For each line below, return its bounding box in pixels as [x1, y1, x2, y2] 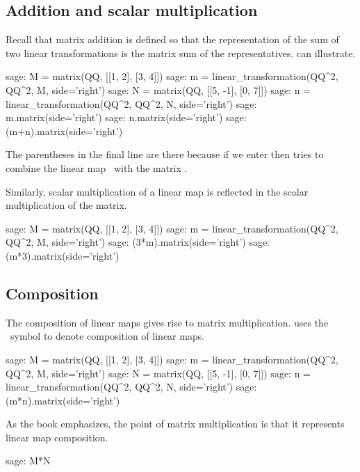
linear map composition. [6, 430, 108, 444]
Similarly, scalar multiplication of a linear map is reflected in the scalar [6, 184, 309, 198]
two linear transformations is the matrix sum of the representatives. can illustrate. [6, 45, 356, 60]
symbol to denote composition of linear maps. [10, 329, 205, 343]
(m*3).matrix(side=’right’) [6, 248, 120, 262]
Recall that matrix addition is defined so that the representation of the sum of [6, 32, 339, 47]
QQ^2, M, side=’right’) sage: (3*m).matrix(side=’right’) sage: [6, 235, 270, 249]
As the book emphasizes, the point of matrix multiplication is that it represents [6, 416, 345, 431]
